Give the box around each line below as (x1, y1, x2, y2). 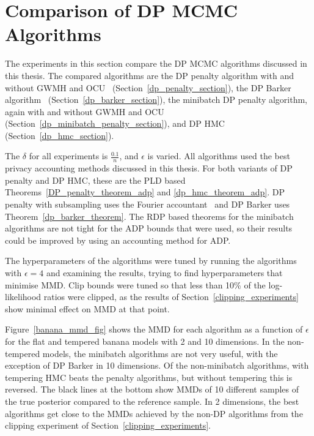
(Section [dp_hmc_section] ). (5, 129, 114, 141)
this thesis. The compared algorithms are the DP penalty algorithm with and (5, 69, 294, 81)
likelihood (5, 290, 42, 303)
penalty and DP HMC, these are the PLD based (5, 173, 186, 186)
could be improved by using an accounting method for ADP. (5, 233, 231, 246)
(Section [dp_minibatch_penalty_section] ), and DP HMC (5, 117, 225, 130)
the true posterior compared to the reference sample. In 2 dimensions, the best (5, 394, 299, 407)
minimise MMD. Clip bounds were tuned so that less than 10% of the (5, 278, 266, 291)
